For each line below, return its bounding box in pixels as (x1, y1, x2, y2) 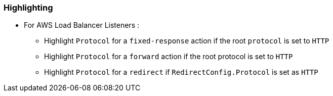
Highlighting (4, 3, 53, 13)
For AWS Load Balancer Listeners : (24, 21, 139, 30)
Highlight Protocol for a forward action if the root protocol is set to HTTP (44, 52, 293, 61)
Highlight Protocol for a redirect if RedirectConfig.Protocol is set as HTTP (44, 68, 318, 77)
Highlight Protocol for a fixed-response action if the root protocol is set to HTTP (44, 36, 329, 45)
